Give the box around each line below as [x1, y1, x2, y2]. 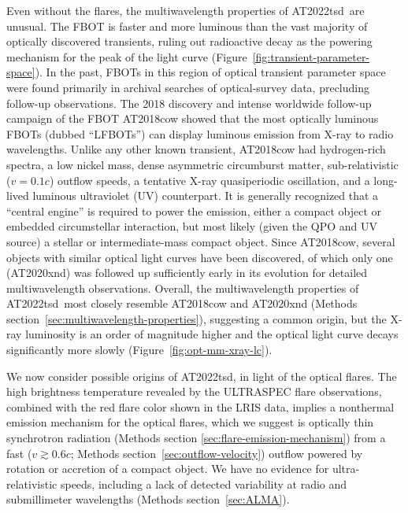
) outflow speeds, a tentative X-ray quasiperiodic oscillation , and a [49, 172, 370, 188]
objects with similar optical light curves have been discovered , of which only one [6, 249, 393, 265]
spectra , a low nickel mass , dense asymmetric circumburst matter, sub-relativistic [6, 156, 399, 172]
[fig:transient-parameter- [252, 48, 370, 65]
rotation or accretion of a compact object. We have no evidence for [6, 460, 329, 477]
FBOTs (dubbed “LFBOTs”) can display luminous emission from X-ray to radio [6, 125, 394, 142]
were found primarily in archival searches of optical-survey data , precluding [6, 79, 369, 95]
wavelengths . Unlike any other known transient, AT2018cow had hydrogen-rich [6, 141, 386, 157]
